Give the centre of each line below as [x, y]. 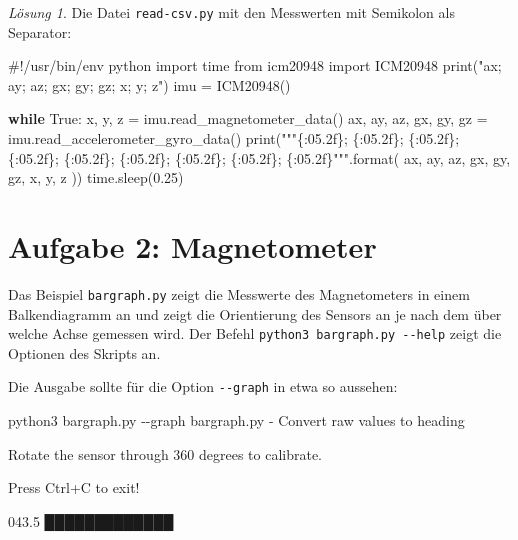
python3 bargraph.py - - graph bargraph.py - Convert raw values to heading [236, 420]
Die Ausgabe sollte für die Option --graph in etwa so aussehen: [203, 386]
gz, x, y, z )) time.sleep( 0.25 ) [96, 177]
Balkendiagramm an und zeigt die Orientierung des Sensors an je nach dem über [255, 313]
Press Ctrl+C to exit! [74, 487]
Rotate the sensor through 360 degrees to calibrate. [165, 453]
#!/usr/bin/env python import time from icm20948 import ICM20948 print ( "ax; [255, 65]
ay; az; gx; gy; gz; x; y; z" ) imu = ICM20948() [149, 84]
